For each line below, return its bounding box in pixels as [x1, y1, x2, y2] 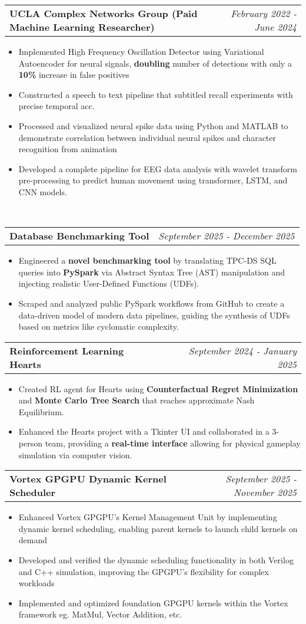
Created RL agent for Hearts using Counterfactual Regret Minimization [18, 382, 298, 395]
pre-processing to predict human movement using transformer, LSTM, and [18, 174, 288, 186]
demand [18, 534, 48, 546]
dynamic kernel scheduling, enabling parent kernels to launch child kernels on [18, 522, 298, 534]
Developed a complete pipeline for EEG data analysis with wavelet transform [18, 162, 297, 175]
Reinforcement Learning [9, 343, 124, 357]
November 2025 [234, 485, 297, 500]
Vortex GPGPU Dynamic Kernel [9, 472, 167, 486]
